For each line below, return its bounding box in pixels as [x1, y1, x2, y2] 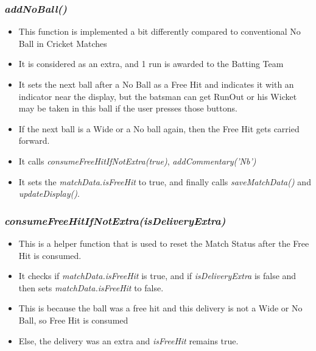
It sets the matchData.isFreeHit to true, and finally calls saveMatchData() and [18, 175, 311, 188]
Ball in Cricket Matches [18, 37, 107, 49]
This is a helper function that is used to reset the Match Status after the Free [18, 236, 309, 249]
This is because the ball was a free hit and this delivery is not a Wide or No [18, 302, 303, 314]
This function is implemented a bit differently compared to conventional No [18, 25, 301, 38]
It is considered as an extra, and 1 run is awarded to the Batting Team [18, 57, 284, 70]
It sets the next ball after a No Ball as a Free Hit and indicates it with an [18, 78, 294, 90]
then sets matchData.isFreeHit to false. [18, 281, 164, 294]
